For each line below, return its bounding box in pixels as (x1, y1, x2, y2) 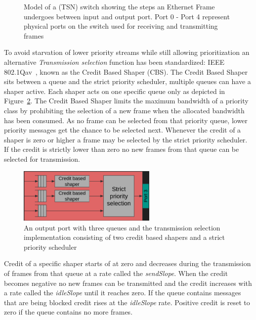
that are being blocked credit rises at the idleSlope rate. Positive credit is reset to (4, 297, 250, 307)
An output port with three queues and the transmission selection (24, 222, 220, 232)
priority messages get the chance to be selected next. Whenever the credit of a (4, 125, 241, 135)
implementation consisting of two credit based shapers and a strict (24, 232, 225, 242)
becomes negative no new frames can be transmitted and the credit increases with (4, 277, 252, 288)
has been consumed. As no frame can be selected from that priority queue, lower (4, 115, 248, 125)
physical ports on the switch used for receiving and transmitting (24, 21, 218, 31)
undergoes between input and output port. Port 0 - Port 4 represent (24, 11, 230, 21)
